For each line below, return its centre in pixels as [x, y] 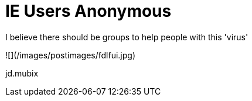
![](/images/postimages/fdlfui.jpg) [70, 55]
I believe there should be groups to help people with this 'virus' [127, 37]
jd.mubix [22, 73]
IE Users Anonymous [88, 11]
